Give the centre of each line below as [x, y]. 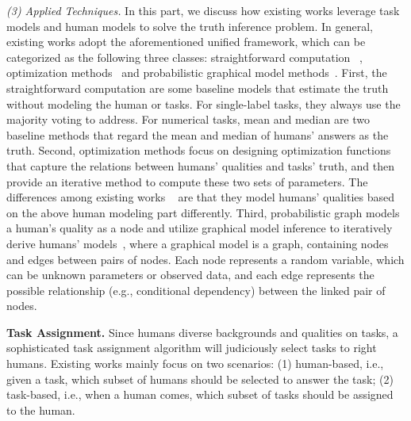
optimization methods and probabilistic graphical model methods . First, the [197, 73]
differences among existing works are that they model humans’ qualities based [201, 197]
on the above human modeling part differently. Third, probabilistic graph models [203, 212]
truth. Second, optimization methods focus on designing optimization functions [199, 150]
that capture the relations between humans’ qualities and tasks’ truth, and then [200, 165]
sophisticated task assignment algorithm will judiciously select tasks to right [192, 348]
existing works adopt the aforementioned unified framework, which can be [186, 42]
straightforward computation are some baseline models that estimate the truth [198, 88]
